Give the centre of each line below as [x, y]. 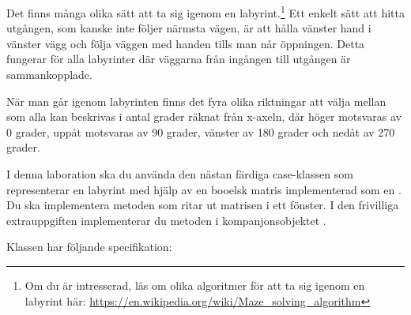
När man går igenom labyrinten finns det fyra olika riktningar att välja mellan [196, 101]
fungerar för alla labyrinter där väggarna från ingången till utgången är [179, 59]
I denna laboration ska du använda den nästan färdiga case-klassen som [180, 174]
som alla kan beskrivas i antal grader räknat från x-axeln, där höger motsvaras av [204, 116]
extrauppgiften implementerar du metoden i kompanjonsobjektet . [166, 220]
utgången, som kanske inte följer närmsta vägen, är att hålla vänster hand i [189, 28]
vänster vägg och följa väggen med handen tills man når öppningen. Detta [186, 43]
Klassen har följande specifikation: [89, 247]
